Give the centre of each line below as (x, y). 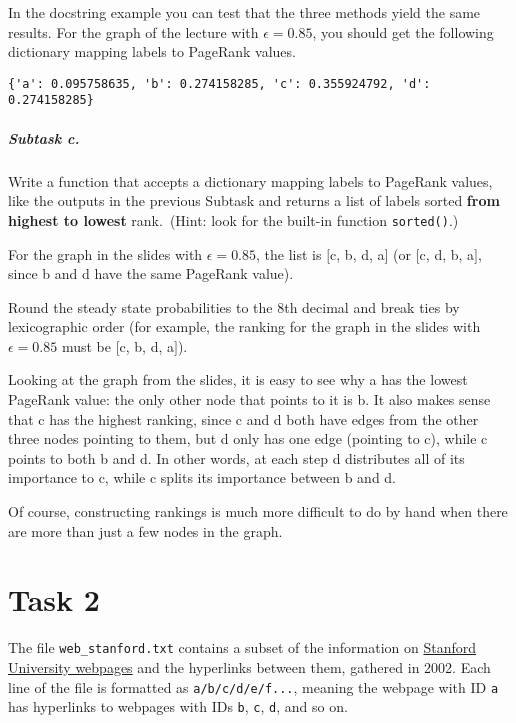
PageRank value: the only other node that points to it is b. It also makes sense (249, 399)
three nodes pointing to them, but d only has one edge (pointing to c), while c (248, 438)
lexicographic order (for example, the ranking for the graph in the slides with (244, 326)
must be (86, 345)
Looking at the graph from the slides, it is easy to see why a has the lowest (238, 379)
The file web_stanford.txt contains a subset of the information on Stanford (242, 647)
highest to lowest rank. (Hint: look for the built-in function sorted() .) (233, 219)
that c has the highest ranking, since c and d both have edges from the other (243, 418)
